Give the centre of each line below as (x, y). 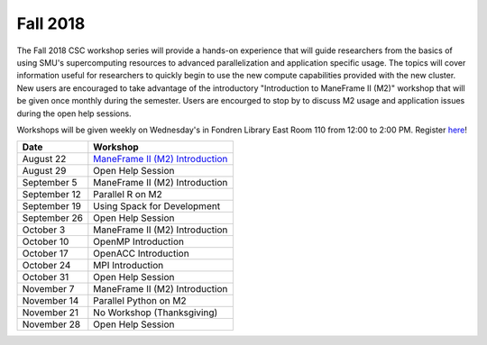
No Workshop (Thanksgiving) (156, 313)
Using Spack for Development (157, 206)
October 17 (45, 254)
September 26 (52, 218)
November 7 (48, 289)
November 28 (51, 324)
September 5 (50, 183)
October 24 (46, 266)
